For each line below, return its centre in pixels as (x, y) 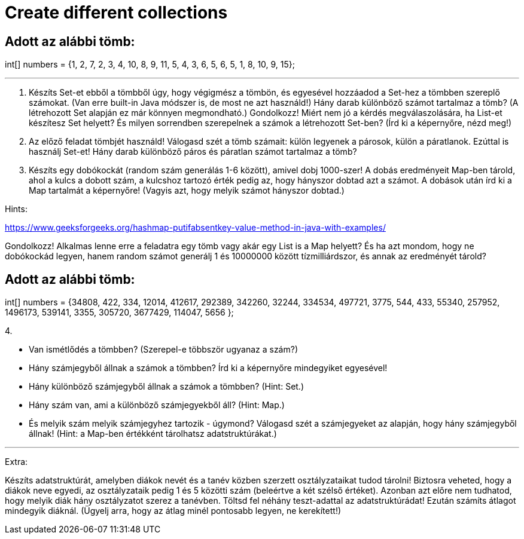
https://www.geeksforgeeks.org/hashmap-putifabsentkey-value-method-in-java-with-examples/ (195, 228)
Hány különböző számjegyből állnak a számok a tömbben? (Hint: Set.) (167, 387)
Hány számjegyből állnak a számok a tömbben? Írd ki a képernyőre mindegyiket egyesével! (208, 368)
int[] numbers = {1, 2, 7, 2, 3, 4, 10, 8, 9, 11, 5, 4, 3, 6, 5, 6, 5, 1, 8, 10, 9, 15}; (150, 65)
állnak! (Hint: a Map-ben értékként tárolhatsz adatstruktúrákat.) (153, 434)
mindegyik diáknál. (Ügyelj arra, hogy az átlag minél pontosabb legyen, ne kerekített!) (173, 511)
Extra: (16, 462)
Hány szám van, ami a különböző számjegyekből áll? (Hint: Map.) (157, 405)
